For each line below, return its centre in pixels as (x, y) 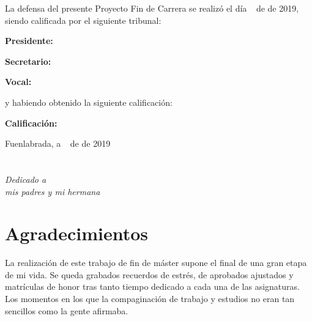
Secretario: (28, 61)
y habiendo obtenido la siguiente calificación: (89, 102)
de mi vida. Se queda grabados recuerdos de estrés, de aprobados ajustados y (149, 274)
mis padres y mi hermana (53, 191)
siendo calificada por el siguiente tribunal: (83, 20)
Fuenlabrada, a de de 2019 (58, 143)
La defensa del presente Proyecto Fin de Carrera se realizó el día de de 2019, (152, 8)
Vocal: (18, 82)
